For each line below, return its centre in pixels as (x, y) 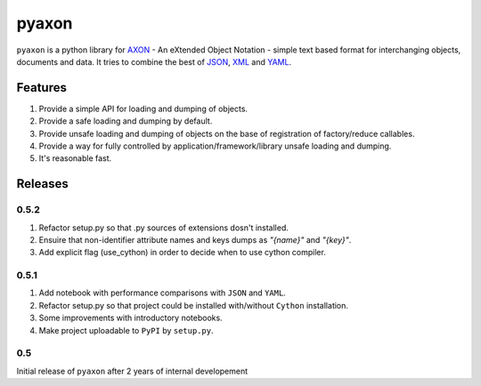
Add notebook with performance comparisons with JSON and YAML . (163, 293)
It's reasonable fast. (75, 158)
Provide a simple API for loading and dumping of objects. (143, 109)
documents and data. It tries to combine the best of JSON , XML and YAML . (154, 61)
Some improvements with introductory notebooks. (130, 318)
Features (41, 88)
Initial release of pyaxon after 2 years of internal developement (132, 371)
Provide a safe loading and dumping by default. (126, 121)
